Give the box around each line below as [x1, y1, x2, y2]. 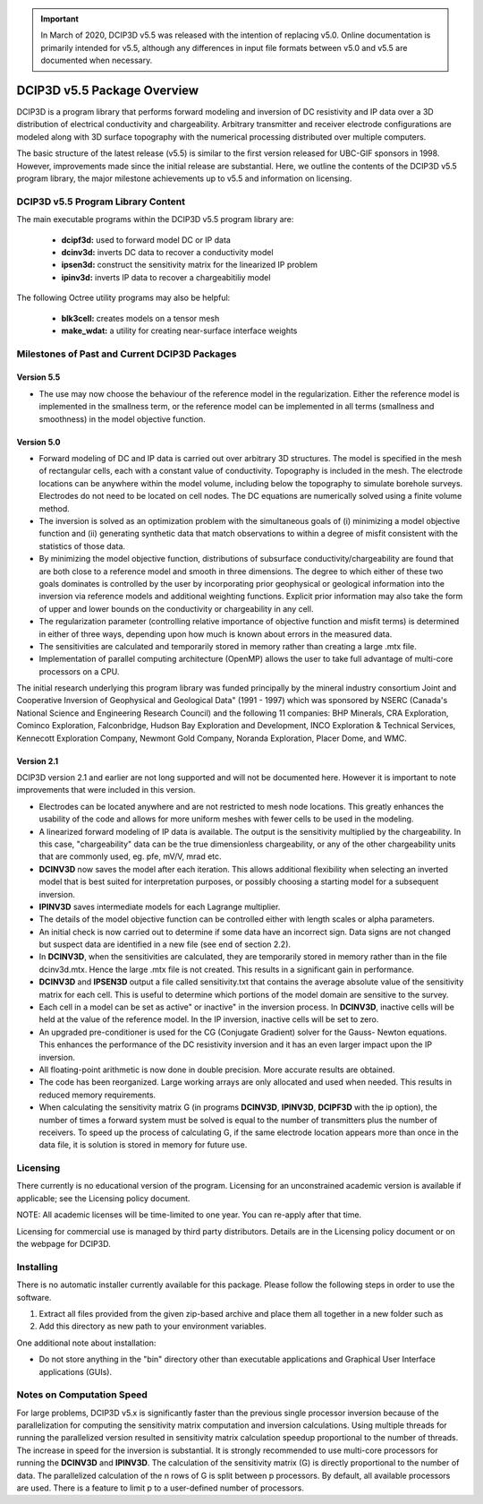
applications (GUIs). [38, 1366, 113, 1377]
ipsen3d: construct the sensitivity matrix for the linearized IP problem [61, 260, 318, 271]
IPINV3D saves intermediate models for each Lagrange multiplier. [38, 901, 281, 912]
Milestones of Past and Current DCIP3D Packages [16, 348, 237, 360]
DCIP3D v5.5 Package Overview [16, 82, 199, 98]
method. [38, 503, 71, 514]
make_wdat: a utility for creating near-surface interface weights [61, 325, 298, 336]
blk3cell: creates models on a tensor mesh [61, 313, 220, 323]
